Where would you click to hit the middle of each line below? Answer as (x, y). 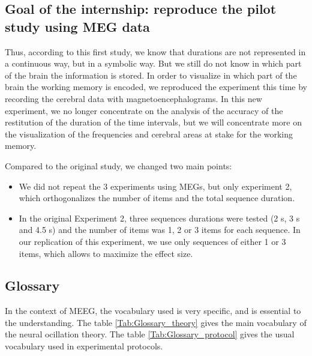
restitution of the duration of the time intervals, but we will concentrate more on (154, 122)
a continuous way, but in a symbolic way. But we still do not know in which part (153, 63)
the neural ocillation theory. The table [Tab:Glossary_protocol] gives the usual (150, 334)
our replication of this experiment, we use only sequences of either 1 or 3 (152, 241)
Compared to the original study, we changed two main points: (118, 165)
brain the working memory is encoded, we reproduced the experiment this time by (156, 87)
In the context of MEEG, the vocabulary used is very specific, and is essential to (153, 311)
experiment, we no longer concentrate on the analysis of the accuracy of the (144, 110)
